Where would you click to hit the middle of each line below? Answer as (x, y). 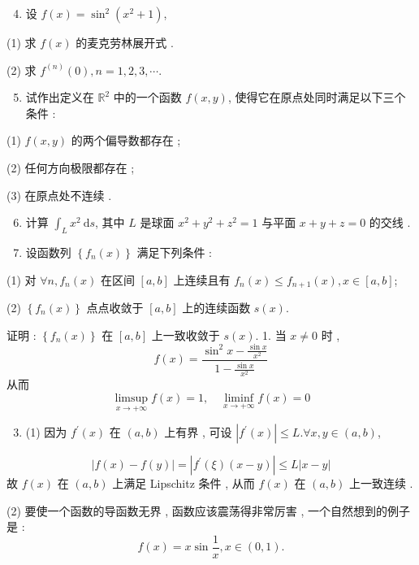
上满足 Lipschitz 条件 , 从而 (184, 483)
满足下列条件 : (174, 252)
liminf (239, 398)
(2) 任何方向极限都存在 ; (71, 167)
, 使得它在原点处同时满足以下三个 (317, 97)
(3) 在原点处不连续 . (59, 195)
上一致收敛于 (186, 335)
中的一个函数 (147, 97)
